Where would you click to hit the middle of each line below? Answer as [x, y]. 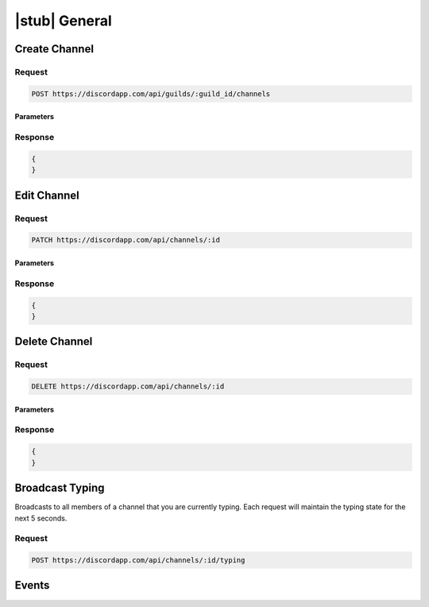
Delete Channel [54, 342]
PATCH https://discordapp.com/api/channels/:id [126, 240]
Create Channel [54, 49]
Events [32, 585]
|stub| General [64, 21]
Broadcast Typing [60, 488]
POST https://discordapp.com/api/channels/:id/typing [138, 561]
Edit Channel [47, 195]
